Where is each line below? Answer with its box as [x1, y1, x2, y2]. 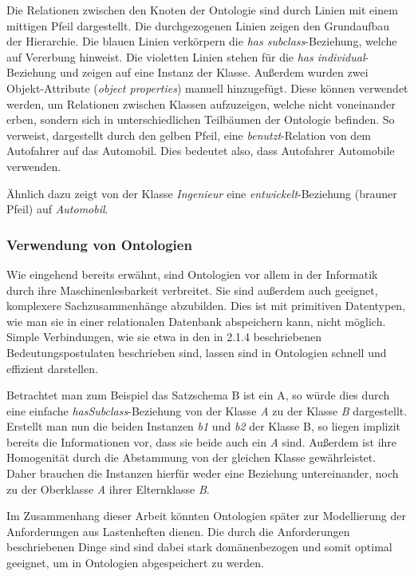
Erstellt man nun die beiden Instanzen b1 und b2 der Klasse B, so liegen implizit [6, 418, 400, 435]
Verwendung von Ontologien [6, 234, 192, 254]
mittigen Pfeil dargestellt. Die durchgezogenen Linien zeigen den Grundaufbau [6, 17, 390, 34]
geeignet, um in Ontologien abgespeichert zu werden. [6, 554, 264, 571]
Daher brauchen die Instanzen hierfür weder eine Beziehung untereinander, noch [6, 465, 399, 482]
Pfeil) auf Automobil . [6, 201, 108, 217]
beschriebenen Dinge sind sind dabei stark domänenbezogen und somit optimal [6, 538, 392, 555]
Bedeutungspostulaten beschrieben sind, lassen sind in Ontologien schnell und [6, 344, 387, 360]
